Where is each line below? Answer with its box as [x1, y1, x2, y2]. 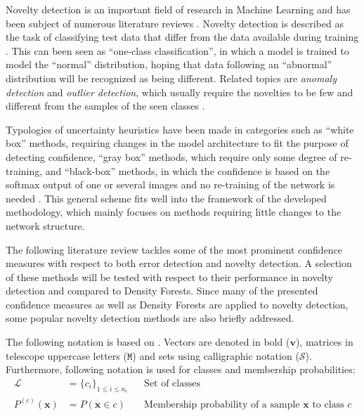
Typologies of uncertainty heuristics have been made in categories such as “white [6, 122, 354, 136]
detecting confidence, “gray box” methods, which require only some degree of [6, 149, 337, 164]
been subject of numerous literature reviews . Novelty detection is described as [6, 15, 344, 30]
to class [312, 399, 344, 410]
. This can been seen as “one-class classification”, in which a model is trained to [6, 43, 349, 58]
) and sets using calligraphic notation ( [132, 348, 299, 363]
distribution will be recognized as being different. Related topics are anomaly [6, 70, 337, 85]
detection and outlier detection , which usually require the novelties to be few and [6, 84, 353, 99]
